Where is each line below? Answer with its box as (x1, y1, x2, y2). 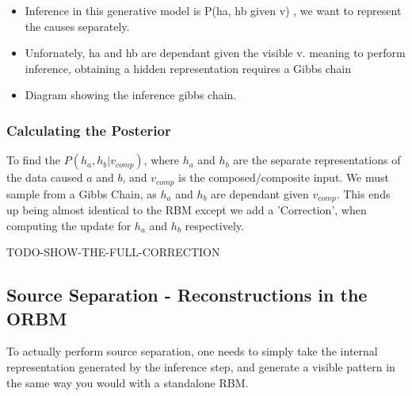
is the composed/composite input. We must (178, 169, 390, 186)
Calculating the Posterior (6, 120, 171, 140)
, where (143, 152, 179, 168)
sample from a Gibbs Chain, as (6, 185, 157, 202)
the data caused (6, 169, 83, 186)
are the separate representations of (233, 152, 401, 168)
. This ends (336, 185, 391, 202)
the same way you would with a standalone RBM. (6, 374, 249, 390)
